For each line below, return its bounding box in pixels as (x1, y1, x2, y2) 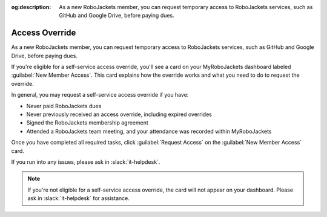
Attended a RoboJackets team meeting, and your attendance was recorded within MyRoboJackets (26, 128, 272, 135)
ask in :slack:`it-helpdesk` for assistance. (27, 195, 130, 202)
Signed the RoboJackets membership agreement (26, 119, 148, 126)
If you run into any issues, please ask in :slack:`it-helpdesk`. (11, 158, 160, 166)
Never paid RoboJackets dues (26, 102, 102, 109)
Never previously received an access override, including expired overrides (26, 111, 212, 118)
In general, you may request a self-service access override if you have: (11, 91, 189, 99)
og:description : (11, 4, 51, 10)
